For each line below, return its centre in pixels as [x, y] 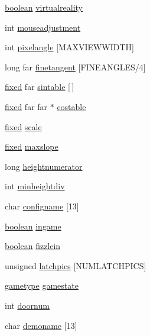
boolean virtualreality [44, 7]
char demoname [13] [41, 325]
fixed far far [26, 106]
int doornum [27, 305]
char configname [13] [42, 206]
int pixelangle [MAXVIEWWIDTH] [69, 47]
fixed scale [23, 126]
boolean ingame [33, 226]
